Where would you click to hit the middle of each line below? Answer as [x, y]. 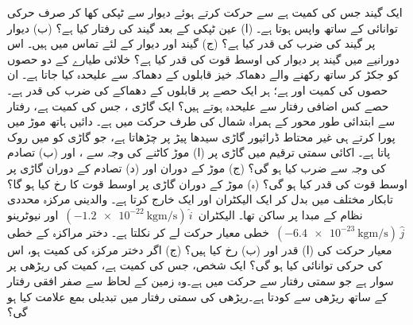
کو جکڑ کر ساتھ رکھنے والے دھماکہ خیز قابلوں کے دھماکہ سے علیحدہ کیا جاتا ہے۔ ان [203, 74]
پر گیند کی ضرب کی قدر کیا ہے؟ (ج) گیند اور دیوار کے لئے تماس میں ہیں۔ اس [191, 43]
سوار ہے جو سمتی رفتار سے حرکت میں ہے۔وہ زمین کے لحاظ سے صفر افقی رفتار [201, 280]
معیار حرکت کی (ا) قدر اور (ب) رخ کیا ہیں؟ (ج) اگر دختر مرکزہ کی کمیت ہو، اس [200, 249]
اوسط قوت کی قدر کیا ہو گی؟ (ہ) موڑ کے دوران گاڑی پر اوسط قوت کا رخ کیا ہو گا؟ [207, 183]
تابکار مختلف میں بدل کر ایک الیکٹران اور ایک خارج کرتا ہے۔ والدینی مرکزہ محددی [200, 199]
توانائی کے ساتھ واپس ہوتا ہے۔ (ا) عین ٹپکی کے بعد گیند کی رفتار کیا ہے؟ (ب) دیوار [203, 27]
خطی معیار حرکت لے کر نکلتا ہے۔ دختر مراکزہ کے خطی [138, 232]
